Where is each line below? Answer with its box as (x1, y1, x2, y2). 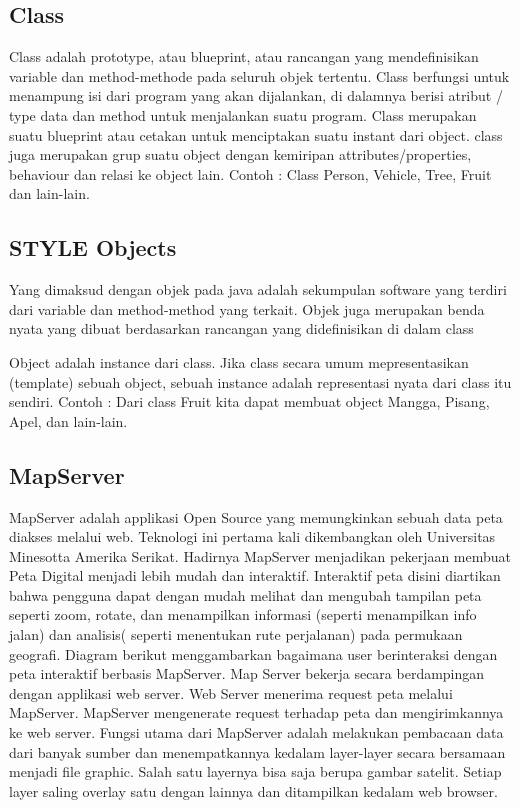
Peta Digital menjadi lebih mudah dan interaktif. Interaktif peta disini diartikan (9, 565, 501, 586)
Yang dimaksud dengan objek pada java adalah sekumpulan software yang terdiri (9, 279, 507, 300)
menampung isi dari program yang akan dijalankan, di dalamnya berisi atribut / (9, 85, 503, 106)
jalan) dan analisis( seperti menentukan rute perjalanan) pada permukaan (9, 624, 463, 645)
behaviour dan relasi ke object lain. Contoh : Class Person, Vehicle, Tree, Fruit (9, 163, 492, 184)
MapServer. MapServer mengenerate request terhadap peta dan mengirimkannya (9, 702, 504, 723)
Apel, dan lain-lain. (9, 410, 128, 431)
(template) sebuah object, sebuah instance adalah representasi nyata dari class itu (9, 371, 512, 392)
